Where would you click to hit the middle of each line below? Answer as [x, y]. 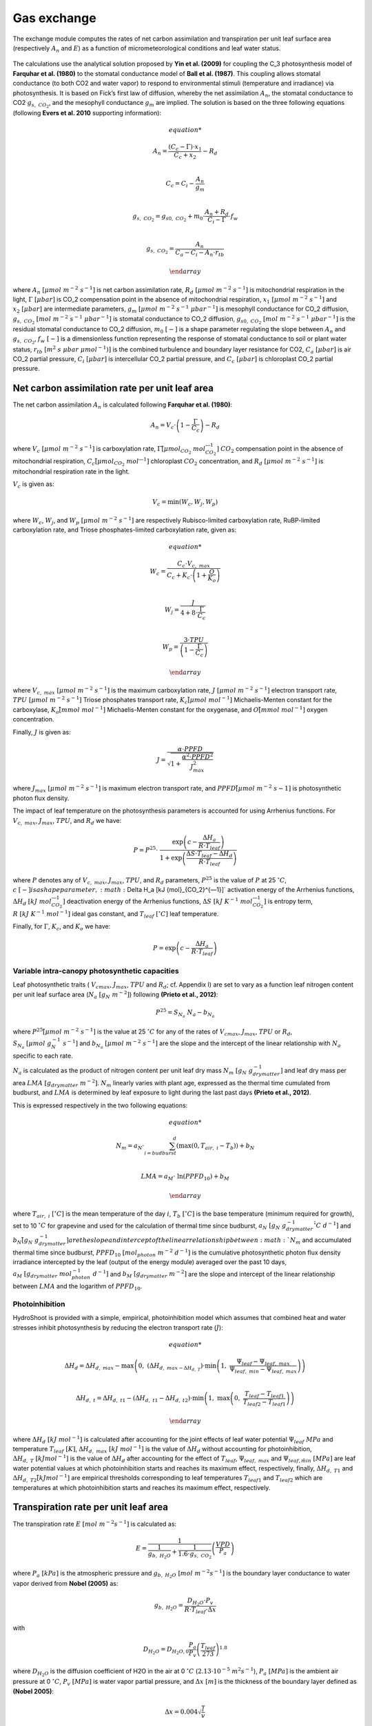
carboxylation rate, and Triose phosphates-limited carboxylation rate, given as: [125, 530]
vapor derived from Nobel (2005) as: [65, 1583]
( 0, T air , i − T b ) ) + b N [223, 1146]
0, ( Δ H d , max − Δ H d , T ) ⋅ [172, 1367]
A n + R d [217, 213]
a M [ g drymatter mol [42, 1275]
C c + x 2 [185, 155]
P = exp [164, 948]
